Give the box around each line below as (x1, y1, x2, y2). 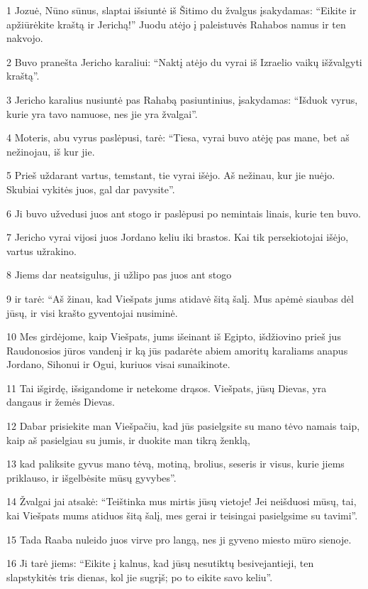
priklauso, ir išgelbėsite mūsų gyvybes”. (6, 470, 177, 485)
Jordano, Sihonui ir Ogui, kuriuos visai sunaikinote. (6, 357, 230, 372)
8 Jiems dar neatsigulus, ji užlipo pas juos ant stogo (6, 267, 232, 282)
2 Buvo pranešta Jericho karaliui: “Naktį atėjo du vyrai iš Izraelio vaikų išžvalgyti (6, 54, 362, 69)
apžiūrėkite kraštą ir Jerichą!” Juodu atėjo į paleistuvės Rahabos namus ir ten (6, 16, 346, 31)
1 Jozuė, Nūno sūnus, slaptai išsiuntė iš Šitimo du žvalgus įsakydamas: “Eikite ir (6, 3, 357, 17)
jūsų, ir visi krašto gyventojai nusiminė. (6, 305, 178, 320)
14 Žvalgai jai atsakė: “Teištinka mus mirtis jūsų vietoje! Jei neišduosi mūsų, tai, (6, 494, 357, 509)
